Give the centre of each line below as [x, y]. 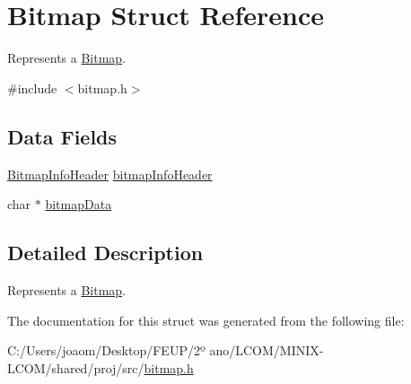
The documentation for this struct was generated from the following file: [206, 320]
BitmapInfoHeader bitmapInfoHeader [110, 174]
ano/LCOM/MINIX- [267, 350]
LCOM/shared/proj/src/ [76, 367]
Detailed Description [105, 253]
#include [32, 87]
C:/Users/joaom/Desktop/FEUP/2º [106, 350]
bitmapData [79, 204]
